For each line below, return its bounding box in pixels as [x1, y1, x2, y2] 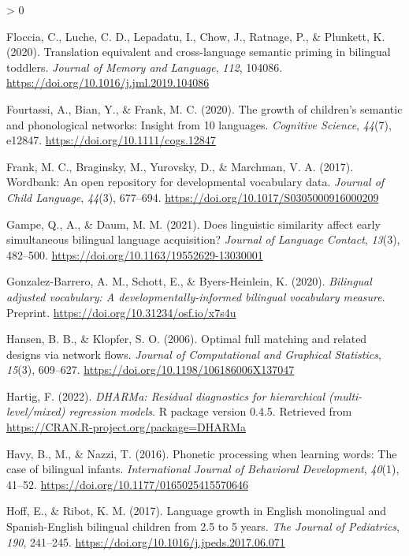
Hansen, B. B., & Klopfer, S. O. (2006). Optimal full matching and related [6, 330, 367, 347]
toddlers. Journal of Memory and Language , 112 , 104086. [6, 58, 283, 75]
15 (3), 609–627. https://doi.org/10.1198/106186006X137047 [6, 361, 295, 378]
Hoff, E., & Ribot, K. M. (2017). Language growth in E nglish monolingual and [6, 502, 387, 519]
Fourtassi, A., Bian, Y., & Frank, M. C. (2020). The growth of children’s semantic [6, 100, 403, 117]
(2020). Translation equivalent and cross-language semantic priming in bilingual [6, 43, 391, 60]
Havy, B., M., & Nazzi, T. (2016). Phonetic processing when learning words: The [6, 445, 397, 461]
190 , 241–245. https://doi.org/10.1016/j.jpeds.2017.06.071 [6, 533, 285, 550]
